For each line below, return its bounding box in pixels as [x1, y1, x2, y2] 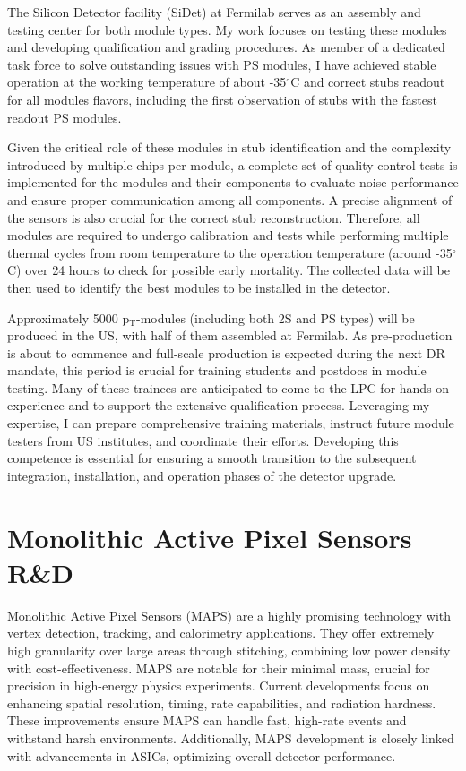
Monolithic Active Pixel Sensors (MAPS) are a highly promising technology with [7, 605, 452, 624]
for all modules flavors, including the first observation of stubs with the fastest [7, 90, 437, 108]
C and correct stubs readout [290, 73, 445, 91]
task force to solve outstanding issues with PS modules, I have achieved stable [7, 55, 436, 73]
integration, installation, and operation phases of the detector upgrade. [7, 466, 397, 484]
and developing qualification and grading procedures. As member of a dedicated [7, 38, 445, 56]
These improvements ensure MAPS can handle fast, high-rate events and [7, 711, 407, 730]
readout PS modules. [7, 107, 122, 126]
